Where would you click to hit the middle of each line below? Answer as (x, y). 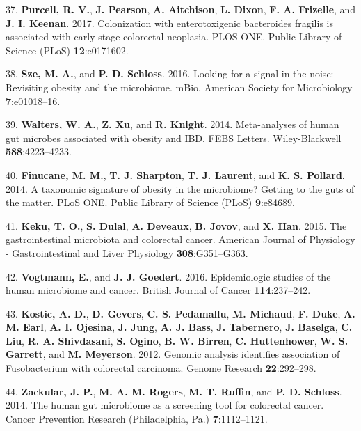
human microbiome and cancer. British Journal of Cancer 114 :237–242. (158, 290)
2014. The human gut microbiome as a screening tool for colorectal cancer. (165, 405)
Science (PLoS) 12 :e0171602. (67, 50)
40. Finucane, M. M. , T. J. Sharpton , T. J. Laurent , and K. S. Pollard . (175, 174)
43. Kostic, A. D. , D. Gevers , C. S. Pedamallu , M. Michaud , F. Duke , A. (180, 313)
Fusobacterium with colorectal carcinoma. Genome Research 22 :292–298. (161, 368)
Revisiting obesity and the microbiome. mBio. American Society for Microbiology (179, 87)
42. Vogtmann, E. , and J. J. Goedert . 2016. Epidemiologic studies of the (168, 276)
